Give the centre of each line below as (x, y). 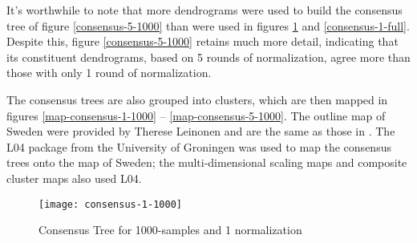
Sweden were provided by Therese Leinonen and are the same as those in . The (201, 131)
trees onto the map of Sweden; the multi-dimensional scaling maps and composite (207, 162)
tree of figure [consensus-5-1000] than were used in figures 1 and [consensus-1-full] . (208, 25)
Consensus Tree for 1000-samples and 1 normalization (170, 230)
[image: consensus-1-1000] (110, 204)
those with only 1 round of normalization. (109, 73)
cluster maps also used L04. (74, 178)
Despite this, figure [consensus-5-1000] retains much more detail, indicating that (202, 41)
